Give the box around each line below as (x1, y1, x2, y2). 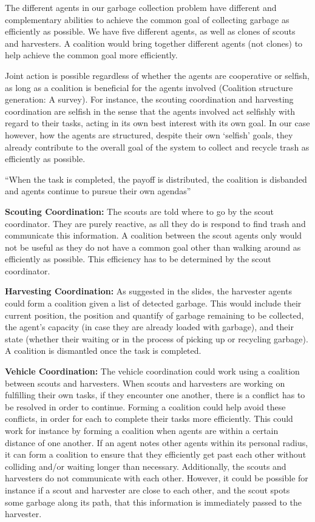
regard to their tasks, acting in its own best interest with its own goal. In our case (5, 117, 310, 129)
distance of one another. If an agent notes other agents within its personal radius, (5, 436, 308, 449)
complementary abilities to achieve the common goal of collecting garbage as (5, 13, 290, 25)
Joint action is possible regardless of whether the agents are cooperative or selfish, (5, 69, 310, 81)
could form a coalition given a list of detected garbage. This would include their (5, 297, 302, 310)
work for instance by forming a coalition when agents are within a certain (5, 424, 279, 436)
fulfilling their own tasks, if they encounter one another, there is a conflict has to (5, 388, 305, 401)
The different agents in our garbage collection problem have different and (5, 1, 277, 13)
